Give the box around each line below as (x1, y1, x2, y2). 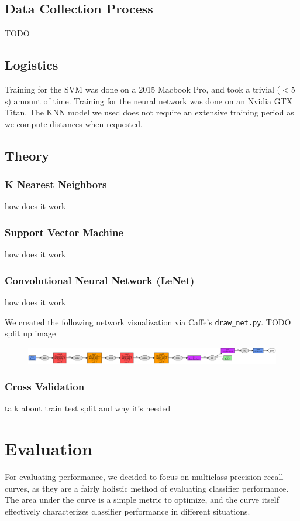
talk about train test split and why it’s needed (5, 402, 171, 414)
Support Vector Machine (5, 224, 124, 239)
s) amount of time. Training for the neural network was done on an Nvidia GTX (5, 94, 293, 107)
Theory (5, 146, 50, 164)
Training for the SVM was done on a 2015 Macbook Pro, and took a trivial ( (5, 83, 281, 95)
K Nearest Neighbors (5, 177, 107, 192)
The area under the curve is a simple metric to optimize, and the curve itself (5, 493, 279, 506)
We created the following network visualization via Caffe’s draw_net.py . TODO (5, 315, 291, 328)
